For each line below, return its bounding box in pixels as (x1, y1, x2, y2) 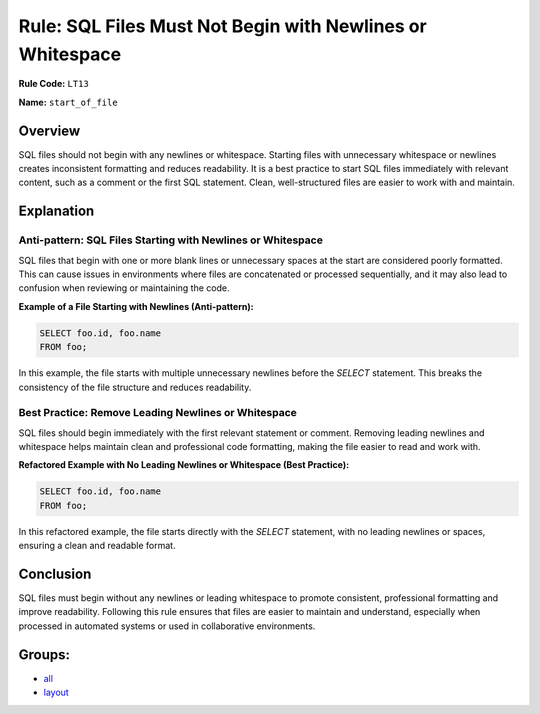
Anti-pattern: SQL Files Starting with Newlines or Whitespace (18, 233, 324, 247)
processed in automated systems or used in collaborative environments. (18, 620, 316, 632)
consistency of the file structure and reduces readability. (18, 381, 252, 393)
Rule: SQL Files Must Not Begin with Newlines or (18, 15, 427, 37)
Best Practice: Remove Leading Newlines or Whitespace (18, 406, 297, 420)
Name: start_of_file (18, 96, 119, 108)
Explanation (18, 203, 95, 220)
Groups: (18, 646, 70, 663)
